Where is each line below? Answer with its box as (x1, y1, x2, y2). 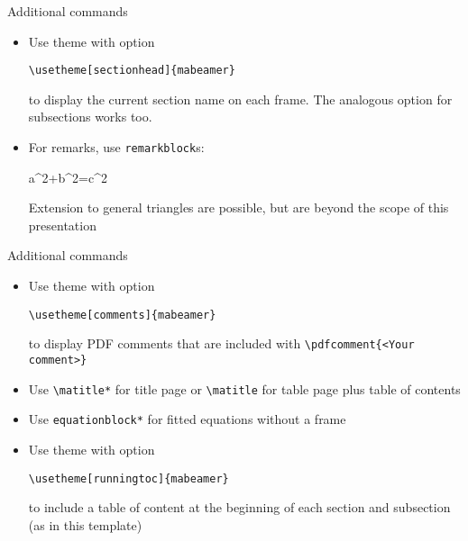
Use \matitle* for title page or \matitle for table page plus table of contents (28, 379, 461, 398)
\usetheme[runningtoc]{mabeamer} (28, 472, 229, 485)
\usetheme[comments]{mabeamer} (28, 308, 216, 321)
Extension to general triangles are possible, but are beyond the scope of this (28, 198, 449, 217)
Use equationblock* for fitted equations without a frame (28, 410, 346, 428)
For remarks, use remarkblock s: (28, 138, 205, 157)
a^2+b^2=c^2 (28, 167, 107, 186)
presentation (28, 215, 96, 234)
